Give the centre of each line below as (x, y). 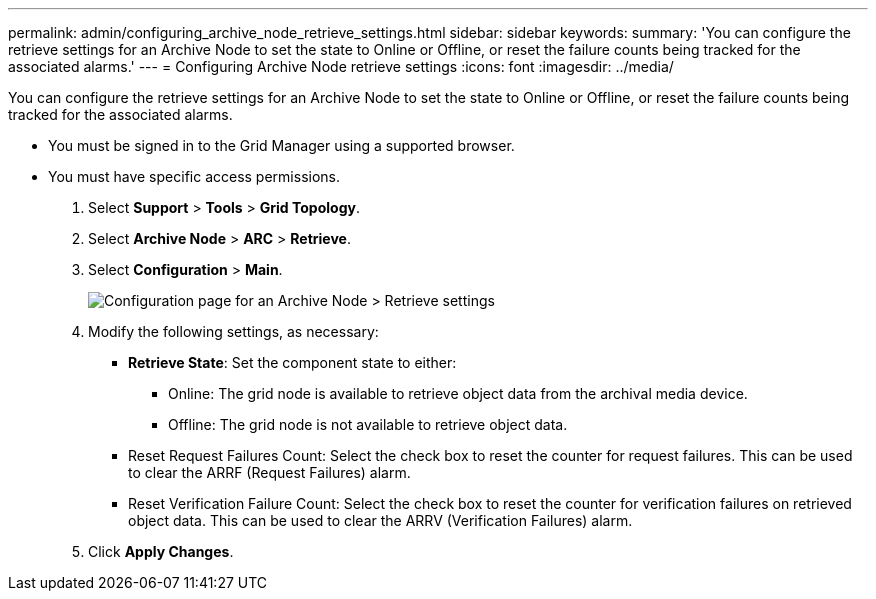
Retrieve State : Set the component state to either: (292, 362)
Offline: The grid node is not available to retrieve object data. (368, 424)
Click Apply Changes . (161, 551)
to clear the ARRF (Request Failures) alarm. (269, 472)
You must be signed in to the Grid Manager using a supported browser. (281, 145)
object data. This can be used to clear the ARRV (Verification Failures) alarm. (380, 520)
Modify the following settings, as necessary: (233, 331)
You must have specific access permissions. (194, 176)
